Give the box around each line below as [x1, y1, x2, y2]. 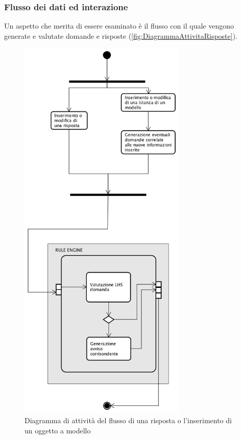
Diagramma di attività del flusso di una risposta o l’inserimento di [25, 415, 232, 426]
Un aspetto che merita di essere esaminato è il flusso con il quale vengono [4, 20, 234, 31]
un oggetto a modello [25, 425, 91, 435]
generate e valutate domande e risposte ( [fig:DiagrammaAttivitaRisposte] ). [4, 30, 237, 41]
